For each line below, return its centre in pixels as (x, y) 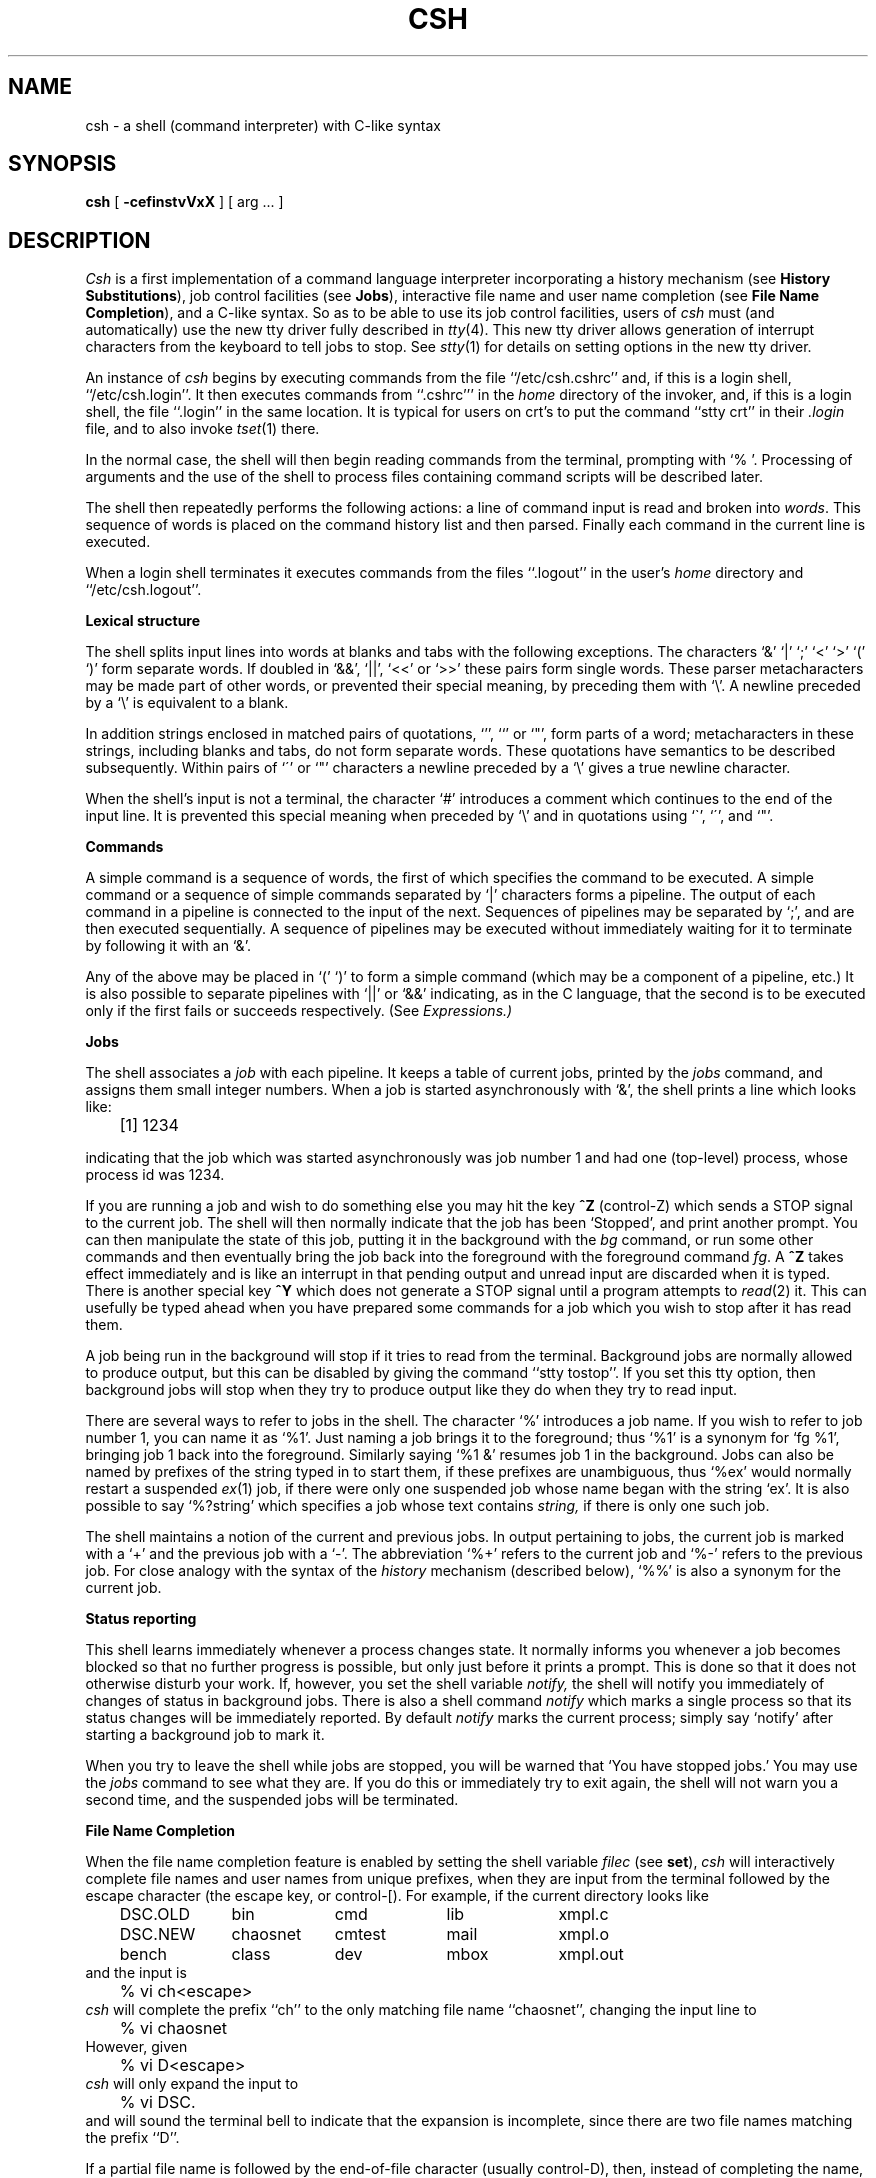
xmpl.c (583, 1914)
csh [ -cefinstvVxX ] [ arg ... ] (184, 202)
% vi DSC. (157, 2102)
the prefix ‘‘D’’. (132, 2138)
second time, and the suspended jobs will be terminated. (272, 1800)
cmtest (360, 1934)
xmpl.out (591, 1954)
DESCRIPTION (79, 240)
